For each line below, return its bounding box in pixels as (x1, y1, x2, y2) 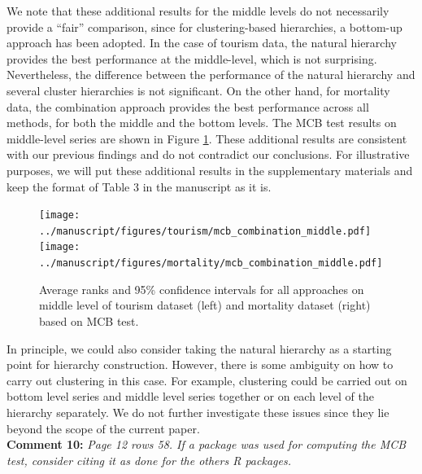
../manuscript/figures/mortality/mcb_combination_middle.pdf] (39, 257, 383, 270)
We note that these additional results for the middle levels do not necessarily (7, 2, 389, 19)
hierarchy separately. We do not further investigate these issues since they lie (7, 403, 389, 420)
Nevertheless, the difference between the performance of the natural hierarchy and (7, 66, 415, 83)
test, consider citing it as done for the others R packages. (7, 451, 291, 468)
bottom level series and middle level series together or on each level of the (7, 388, 374, 405)
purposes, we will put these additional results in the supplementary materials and (7, 161, 413, 178)
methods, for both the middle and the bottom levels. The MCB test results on (7, 114, 397, 131)
